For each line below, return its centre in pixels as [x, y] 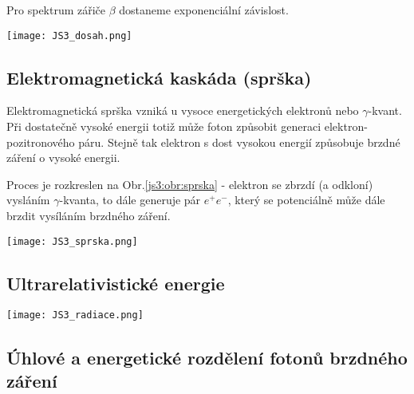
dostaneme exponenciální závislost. [204, 10]
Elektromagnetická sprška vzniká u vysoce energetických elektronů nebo [183, 110]
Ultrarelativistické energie [116, 283]
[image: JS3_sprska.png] [72, 241]
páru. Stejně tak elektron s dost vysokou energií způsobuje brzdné [239, 142]
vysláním [28, 200]
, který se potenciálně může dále [306, 200]
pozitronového [41, 142]
